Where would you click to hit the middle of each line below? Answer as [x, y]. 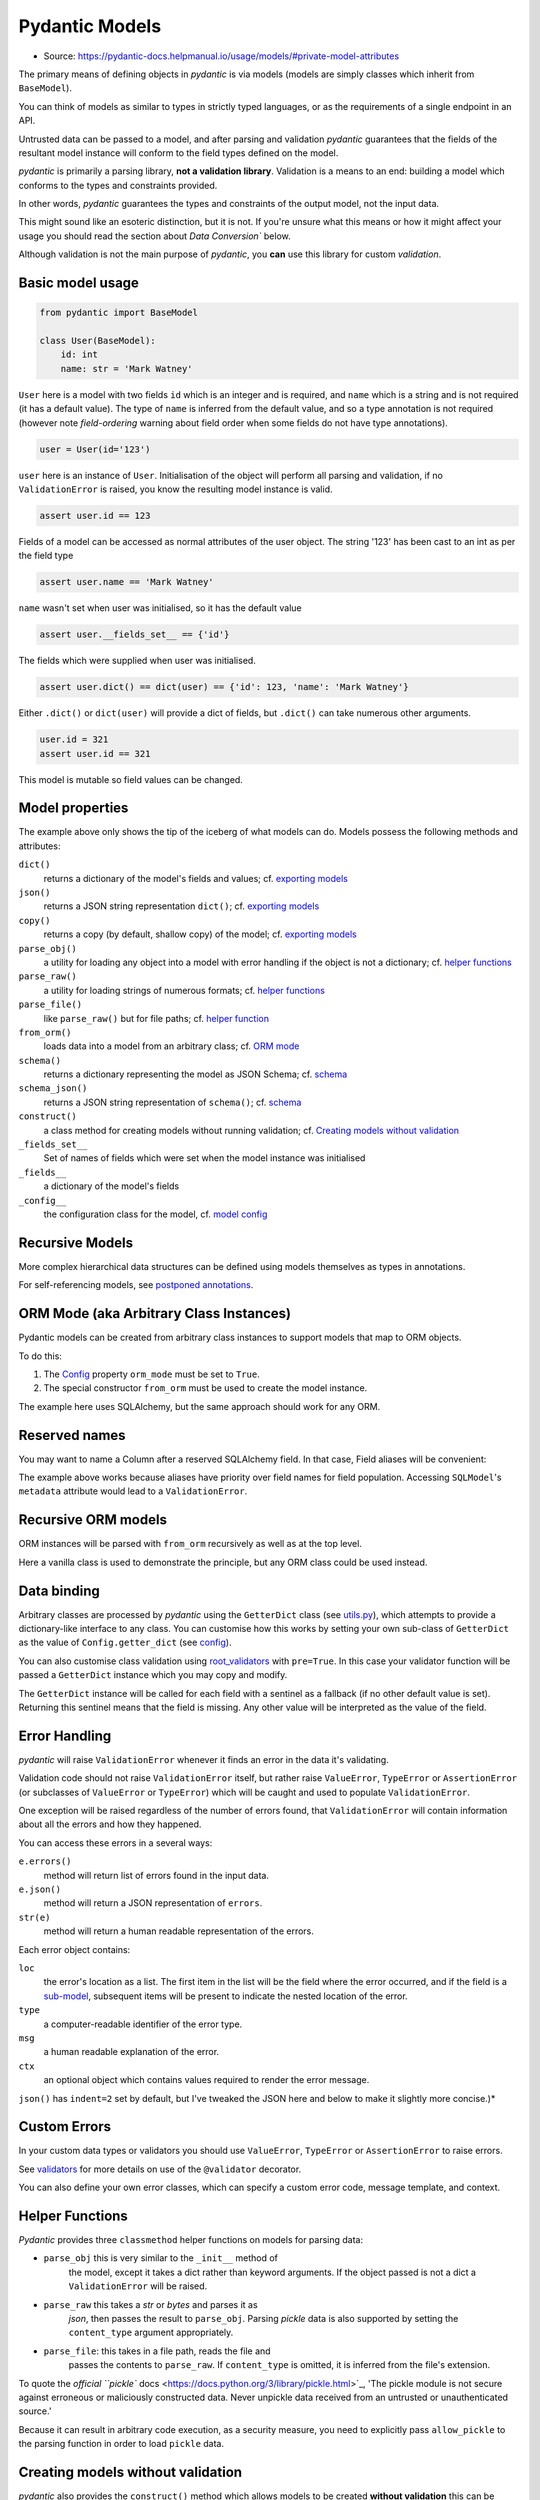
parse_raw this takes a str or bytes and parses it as [151, 2304]
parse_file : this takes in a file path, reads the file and [157, 2351]
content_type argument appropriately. [151, 2332]
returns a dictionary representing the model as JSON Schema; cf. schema [195, 1074]
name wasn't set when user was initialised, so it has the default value [160, 608]
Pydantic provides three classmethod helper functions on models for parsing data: [191, 2240]
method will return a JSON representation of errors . [153, 1903]
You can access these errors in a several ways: [115, 1842]
